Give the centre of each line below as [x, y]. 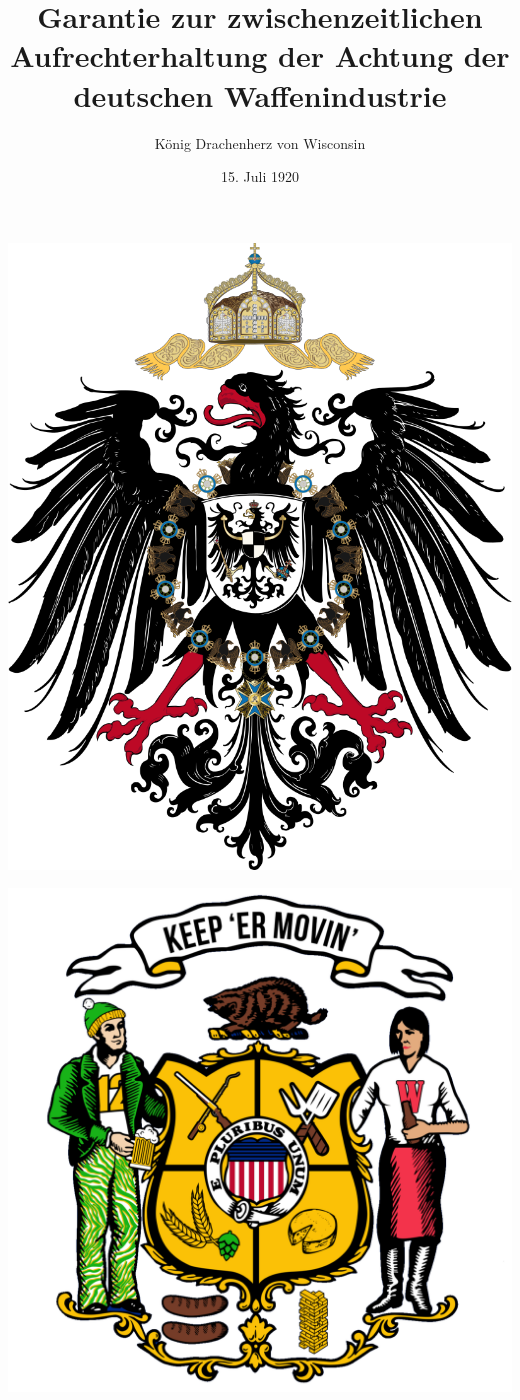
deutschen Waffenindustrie [260, 94]
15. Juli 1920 [260, 176]
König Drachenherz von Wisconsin [260, 142]
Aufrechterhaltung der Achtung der [260, 55]
